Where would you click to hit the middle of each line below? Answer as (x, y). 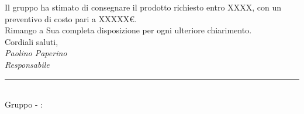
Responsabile (27, 64)
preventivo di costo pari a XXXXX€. (71, 18)
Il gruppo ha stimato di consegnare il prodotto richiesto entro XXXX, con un (143, 7)
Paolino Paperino (36, 53)
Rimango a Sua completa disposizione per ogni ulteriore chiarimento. (128, 30)
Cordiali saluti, (32, 41)
